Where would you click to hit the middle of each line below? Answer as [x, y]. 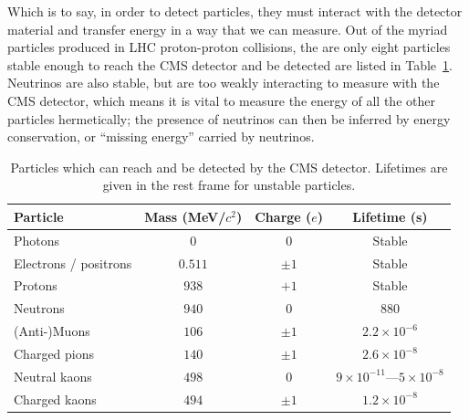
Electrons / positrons [73, 262]
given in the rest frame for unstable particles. [229, 185]
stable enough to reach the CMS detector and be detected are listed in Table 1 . [230, 64]
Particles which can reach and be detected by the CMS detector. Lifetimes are [229, 167]
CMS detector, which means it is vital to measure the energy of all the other [221, 100]
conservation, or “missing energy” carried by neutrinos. [161, 136]
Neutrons [39, 308]
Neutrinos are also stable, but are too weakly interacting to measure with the [224, 83]
